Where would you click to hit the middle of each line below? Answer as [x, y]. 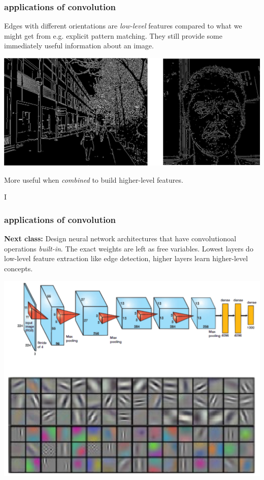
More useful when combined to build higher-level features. [94, 179]
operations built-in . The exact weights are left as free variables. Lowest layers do [129, 248]
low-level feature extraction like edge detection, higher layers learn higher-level [126, 258]
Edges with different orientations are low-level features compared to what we [123, 26]
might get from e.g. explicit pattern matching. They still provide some [113, 35]
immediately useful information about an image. [79, 46]
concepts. [19, 268]
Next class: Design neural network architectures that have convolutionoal [120, 238]
